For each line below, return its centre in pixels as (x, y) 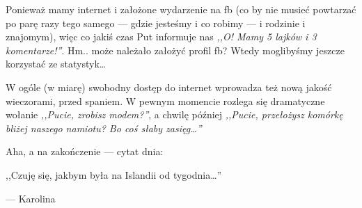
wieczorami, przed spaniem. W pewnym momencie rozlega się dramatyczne (165, 101)
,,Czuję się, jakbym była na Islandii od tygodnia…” (114, 174)
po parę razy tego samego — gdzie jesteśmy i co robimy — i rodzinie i (156, 23)
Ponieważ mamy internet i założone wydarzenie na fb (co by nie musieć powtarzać (181, 9)
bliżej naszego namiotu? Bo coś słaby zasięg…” (104, 128)
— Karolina (31, 198)
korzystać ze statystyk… (56, 64)
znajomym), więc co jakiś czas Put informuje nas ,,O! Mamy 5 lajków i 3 (161, 37)
